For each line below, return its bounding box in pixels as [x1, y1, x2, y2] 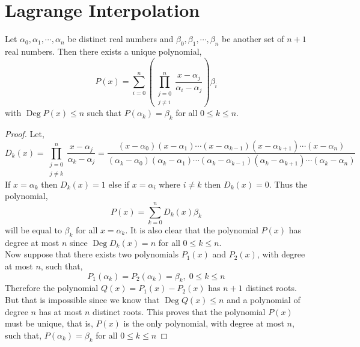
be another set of [222, 32, 284, 45]
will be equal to [5, 224, 62, 236]
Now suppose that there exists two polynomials [5, 248, 178, 260]
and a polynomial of [227, 293, 301, 306]
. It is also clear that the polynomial [125, 224, 258, 236]
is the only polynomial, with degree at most [123, 317, 284, 330]
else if [108, 177, 130, 190]
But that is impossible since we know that [5, 293, 160, 306]
